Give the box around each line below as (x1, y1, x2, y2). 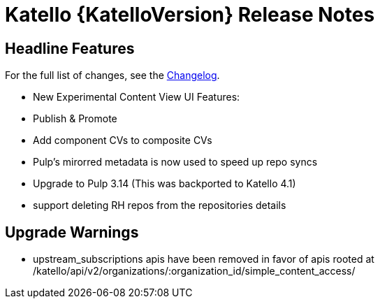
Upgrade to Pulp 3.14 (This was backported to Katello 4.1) (33, 178, 296, 190)
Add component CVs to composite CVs (33, 134, 212, 147)
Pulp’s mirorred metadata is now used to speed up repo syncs (33, 156, 318, 168)
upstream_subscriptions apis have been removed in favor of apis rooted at (33, 253, 374, 266)
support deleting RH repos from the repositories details (33, 199, 286, 212)
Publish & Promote (33, 113, 117, 125)
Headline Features (5, 39, 135, 57)
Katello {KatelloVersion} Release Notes (5, 3, 375, 27)
